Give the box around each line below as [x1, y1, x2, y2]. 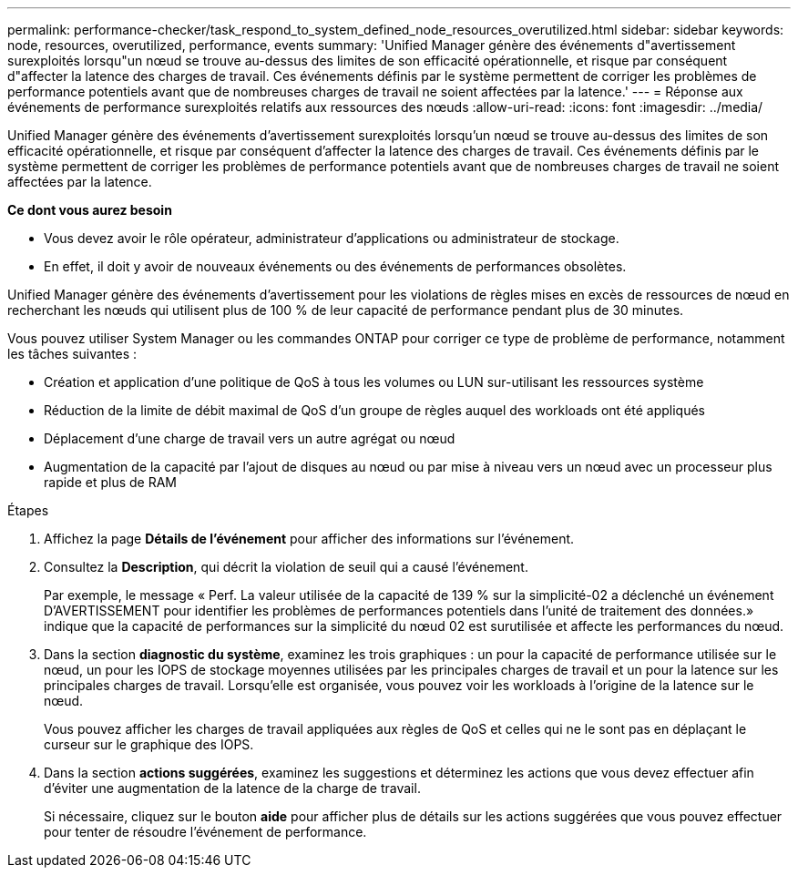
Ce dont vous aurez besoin [7, 202, 172, 218]
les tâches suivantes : [7, 346, 138, 361]
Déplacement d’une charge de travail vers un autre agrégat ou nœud [44, 431, 455, 446]
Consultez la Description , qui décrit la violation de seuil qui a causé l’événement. [44, 559, 528, 575]
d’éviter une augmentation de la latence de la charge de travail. [44, 780, 421, 796]
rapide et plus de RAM [44, 474, 178, 490]
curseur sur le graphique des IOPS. [44, 737, 254, 752]
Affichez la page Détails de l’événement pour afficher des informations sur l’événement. [44, 531, 575, 546]
